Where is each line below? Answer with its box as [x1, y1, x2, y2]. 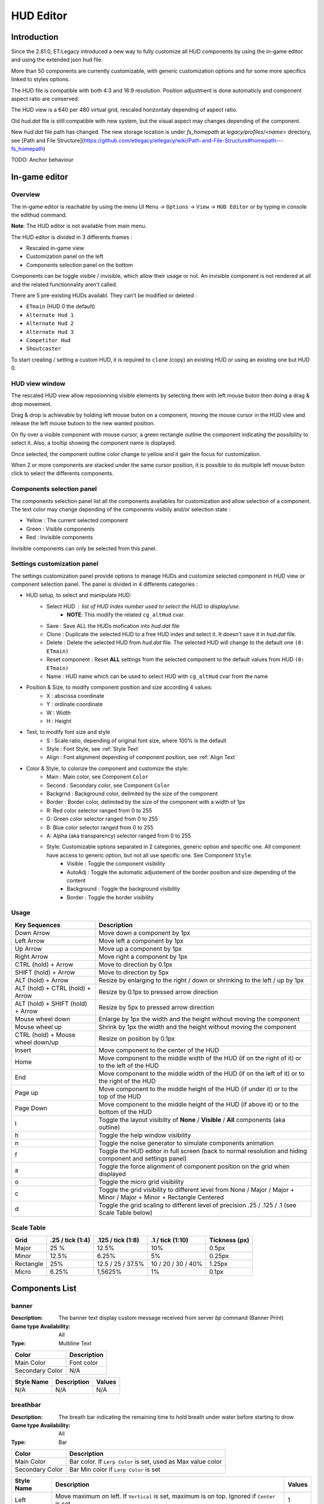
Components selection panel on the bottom [26, 261, 133, 268]
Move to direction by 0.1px [98, 960, 173, 969]
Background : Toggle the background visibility [67, 885, 180, 893]
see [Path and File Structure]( [11, 137, 84, 144]
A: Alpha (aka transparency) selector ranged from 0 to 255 [46, 832, 191, 839]
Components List [11, 1283, 77, 1293]
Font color [69, 1358, 98, 1367]
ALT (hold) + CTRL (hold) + [14, 984, 91, 992]
